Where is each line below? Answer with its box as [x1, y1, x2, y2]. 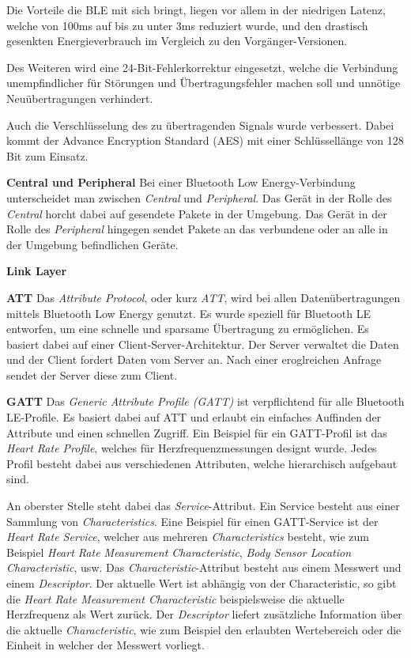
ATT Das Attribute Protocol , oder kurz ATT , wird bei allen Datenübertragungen [6, 289, 401, 305]
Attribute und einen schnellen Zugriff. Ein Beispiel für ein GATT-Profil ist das [6, 424, 387, 441]
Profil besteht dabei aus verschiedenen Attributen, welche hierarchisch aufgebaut [6, 455, 398, 471]
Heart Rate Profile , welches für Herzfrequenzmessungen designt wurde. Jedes [6, 440, 377, 456]
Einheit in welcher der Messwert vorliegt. [6, 637, 205, 653]
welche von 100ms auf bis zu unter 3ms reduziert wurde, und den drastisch [6, 17, 368, 33]
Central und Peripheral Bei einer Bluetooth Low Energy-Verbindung [6, 174, 356, 191]
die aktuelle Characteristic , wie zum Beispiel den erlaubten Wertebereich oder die [6, 621, 402, 637]
